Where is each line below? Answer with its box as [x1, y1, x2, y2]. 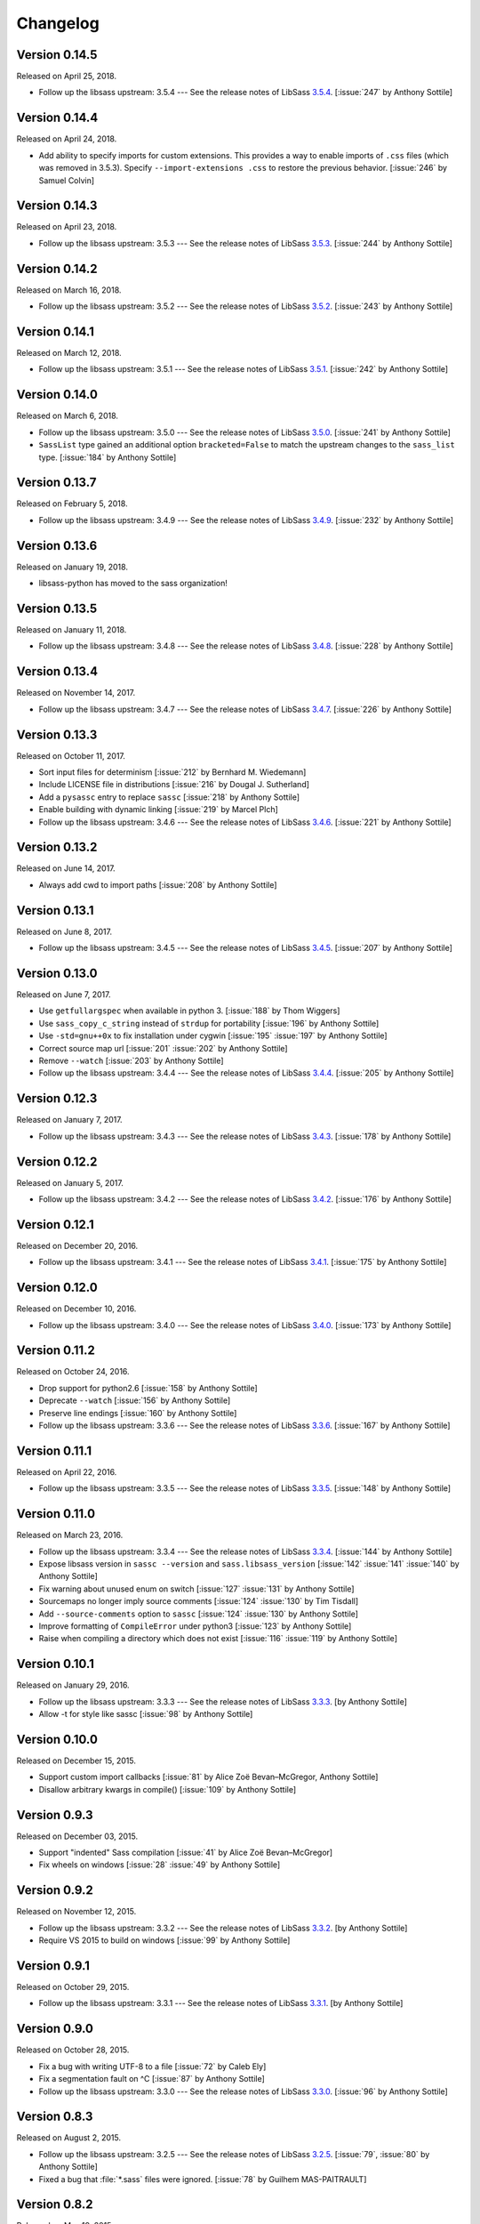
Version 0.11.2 [16, 1343, 95, 1358]
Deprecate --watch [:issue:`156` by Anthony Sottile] [38, 1395, 231, 1406]
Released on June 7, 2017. [16, 989, 111, 1000]
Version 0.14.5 [16, 47, 98, 62]
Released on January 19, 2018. [16, 561, 129, 572]
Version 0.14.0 [16, 387, 98, 402]
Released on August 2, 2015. [16, 2132, 122, 2143]
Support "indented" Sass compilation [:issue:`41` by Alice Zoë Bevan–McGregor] [38, 1847, 333, 1858]
